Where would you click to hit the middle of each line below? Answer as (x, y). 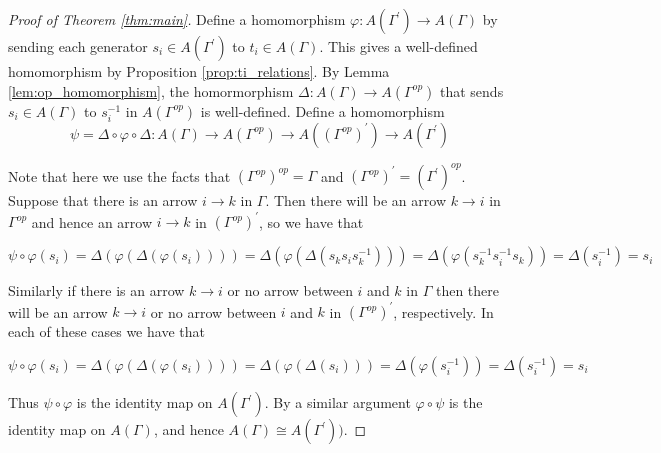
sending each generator (78, 46)
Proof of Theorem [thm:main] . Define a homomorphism (177, 19)
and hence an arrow (92, 221)
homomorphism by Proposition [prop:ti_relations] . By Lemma (199, 71)
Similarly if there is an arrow (96, 290)
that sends (471, 90)
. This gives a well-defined (398, 46)
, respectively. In (443, 311)
